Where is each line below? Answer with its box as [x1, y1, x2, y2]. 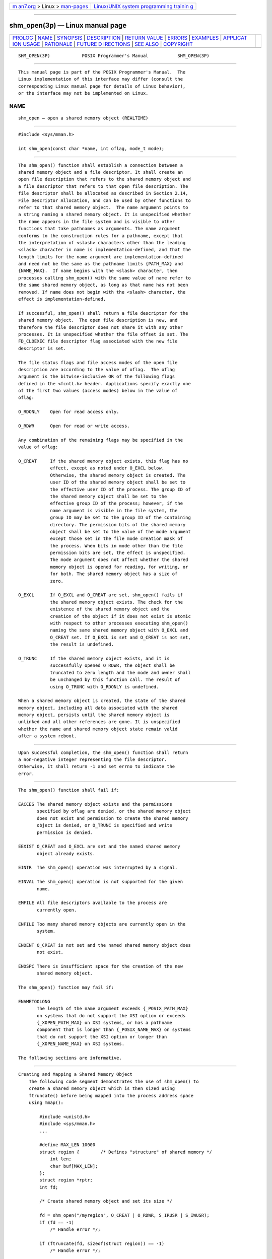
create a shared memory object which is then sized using [28, 1086, 175, 1091]
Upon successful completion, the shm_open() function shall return [18, 749, 188, 755]
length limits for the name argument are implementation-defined [18, 254, 183, 259]
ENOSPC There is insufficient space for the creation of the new [18, 963, 183, 969]
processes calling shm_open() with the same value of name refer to [18, 275, 191, 281]
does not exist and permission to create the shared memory [37, 815, 188, 821]
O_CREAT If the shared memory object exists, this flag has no [18, 458, 188, 464]
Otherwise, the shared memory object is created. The [50, 472, 186, 478]
